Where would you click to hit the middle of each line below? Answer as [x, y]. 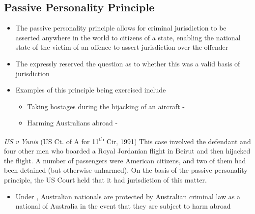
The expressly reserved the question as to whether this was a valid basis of [128, 63]
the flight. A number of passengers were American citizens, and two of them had [125, 160]
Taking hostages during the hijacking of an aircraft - [106, 106]
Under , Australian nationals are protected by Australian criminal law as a [128, 196]
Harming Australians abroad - [72, 123]
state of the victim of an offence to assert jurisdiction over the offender [122, 47]
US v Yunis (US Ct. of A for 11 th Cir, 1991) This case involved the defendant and [127, 140]
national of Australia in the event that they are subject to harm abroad [123, 206]
